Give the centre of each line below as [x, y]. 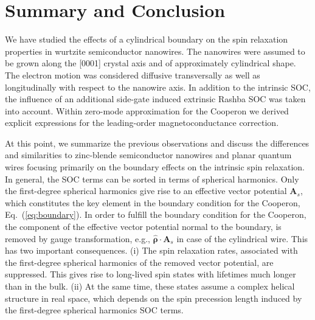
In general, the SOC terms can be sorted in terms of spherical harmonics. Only [152, 179]
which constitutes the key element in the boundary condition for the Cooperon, [153, 202]
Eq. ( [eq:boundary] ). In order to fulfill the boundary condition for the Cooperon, [156, 214]
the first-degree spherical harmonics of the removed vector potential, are [139, 262]
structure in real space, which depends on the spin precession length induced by [154, 298]
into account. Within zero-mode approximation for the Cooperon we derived [147, 110]
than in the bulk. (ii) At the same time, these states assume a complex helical [150, 286]
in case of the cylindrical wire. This [242, 238]
